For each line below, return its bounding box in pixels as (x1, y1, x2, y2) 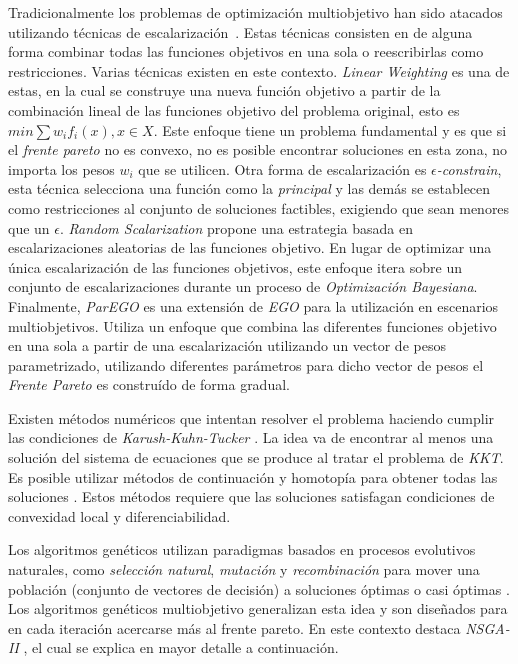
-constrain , (436, 158, 502, 179)
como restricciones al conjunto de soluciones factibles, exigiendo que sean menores (8, 197, 510, 218)
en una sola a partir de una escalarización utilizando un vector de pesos (8, 335, 446, 356)
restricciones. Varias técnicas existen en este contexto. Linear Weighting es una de (8, 60, 510, 81)
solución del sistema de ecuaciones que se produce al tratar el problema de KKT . (8, 447, 504, 468)
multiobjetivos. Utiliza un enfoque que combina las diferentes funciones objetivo (8, 315, 497, 336)
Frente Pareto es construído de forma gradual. (8, 374, 290, 395)
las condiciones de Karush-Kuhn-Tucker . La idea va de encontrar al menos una (8, 427, 494, 448)
